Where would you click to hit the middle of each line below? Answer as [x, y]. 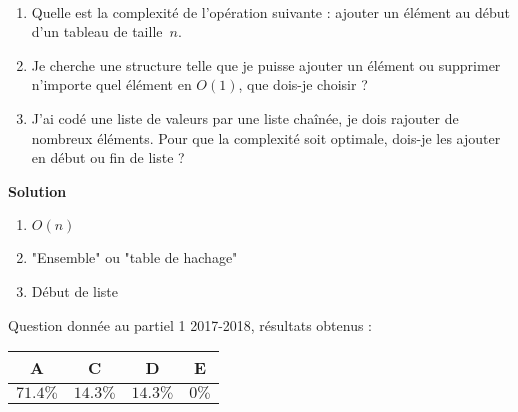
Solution [37, 190]
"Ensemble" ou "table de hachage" [134, 257]
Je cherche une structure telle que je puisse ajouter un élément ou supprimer [266, 64]
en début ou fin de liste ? [108, 157]
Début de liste [75, 290]
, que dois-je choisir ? [303, 84]
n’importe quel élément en [111, 84]
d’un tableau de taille [97, 31]
